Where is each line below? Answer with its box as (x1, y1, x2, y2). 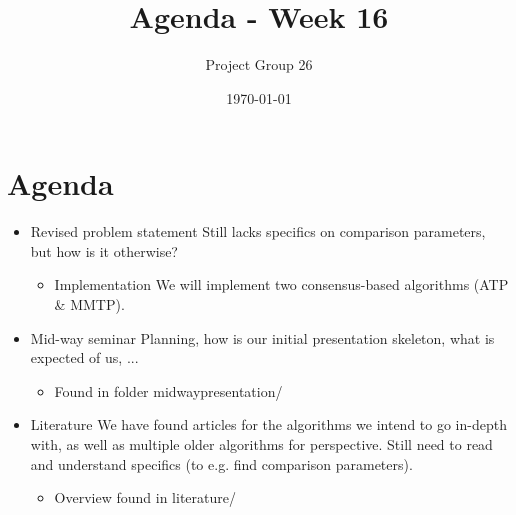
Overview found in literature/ (54, 487, 236, 508)
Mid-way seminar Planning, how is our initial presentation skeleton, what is (30, 327, 495, 348)
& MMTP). (54, 294, 125, 315)
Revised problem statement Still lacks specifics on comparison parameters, (30, 221, 486, 242)
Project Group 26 (205, 54, 313, 75)
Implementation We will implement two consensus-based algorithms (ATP (54, 274, 509, 295)
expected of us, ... (30, 347, 139, 368)
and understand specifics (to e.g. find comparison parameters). (30, 453, 413, 474)
